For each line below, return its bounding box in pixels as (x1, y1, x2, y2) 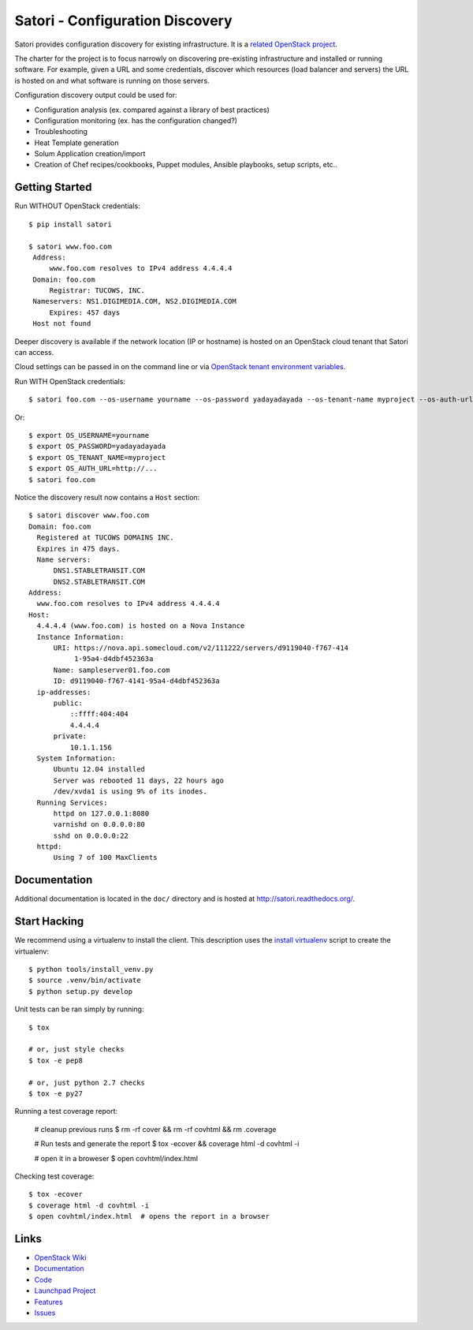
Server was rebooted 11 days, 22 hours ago (53, 775, 225, 785)
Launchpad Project (34, 1286, 96, 1295)
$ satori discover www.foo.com (28, 511, 150, 520)
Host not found (32, 319, 91, 328)
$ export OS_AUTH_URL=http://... (28, 464, 158, 473)
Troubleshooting (34, 127, 88, 136)
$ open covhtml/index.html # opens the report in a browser (28, 1212, 270, 1221)
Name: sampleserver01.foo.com (53, 665, 170, 674)
